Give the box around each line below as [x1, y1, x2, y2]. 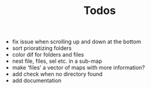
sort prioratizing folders [12, 44, 72, 52]
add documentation [12, 77, 62, 84]
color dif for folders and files [12, 51, 84, 59]
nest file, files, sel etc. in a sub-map [12, 57, 102, 65]
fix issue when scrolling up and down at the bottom [12, 38, 142, 46]
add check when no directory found [12, 71, 103, 78]
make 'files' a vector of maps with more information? [12, 64, 145, 71]
